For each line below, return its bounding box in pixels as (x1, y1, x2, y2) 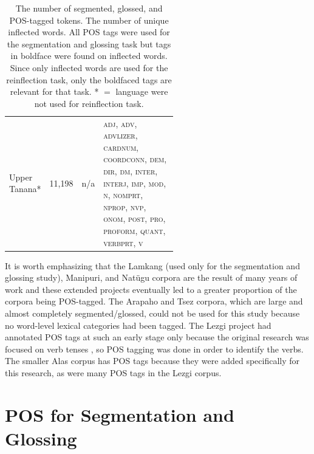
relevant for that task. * (10, 85, 99, 98)
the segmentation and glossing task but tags (7, 37, 171, 50)
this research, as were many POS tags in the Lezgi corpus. (5, 366, 222, 379)
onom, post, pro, (103, 212, 166, 225)
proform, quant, (103, 224, 166, 236)
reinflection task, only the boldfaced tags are (6, 73, 172, 86)
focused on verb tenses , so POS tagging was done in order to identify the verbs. (5, 342, 304, 355)
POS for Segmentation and (5, 402, 234, 427)
